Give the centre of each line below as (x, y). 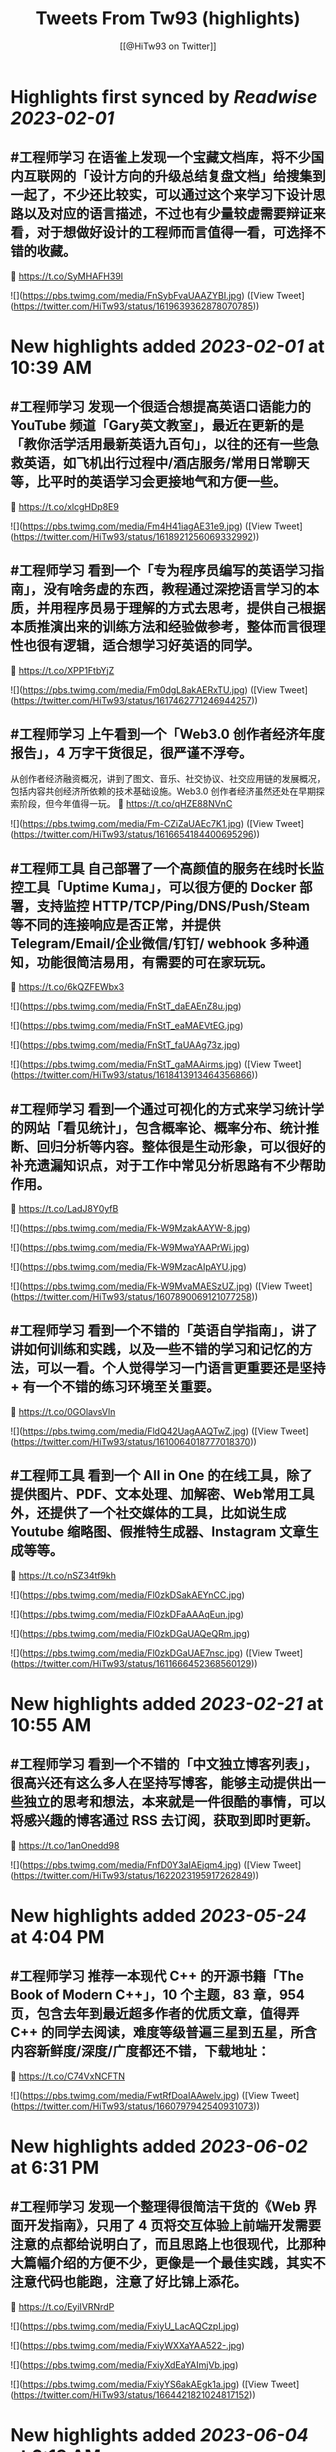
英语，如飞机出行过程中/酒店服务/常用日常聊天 (166, 463)
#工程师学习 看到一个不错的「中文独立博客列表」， (164, 1764)
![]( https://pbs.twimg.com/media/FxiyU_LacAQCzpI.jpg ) (125, 2326)
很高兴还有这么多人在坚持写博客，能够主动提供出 (161, 1783)
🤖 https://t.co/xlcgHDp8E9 (65, 506)
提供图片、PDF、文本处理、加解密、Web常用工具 (162, 1494)
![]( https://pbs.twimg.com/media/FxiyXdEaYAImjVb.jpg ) (124, 2364)
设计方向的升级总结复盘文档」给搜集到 (207, 176)
